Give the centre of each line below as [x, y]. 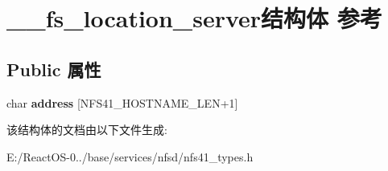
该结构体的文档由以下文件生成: [87, 130]
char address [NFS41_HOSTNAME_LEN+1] [122, 102]
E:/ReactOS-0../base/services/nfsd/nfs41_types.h [130, 156]
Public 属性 [54, 69]
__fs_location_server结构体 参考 [194, 18]
